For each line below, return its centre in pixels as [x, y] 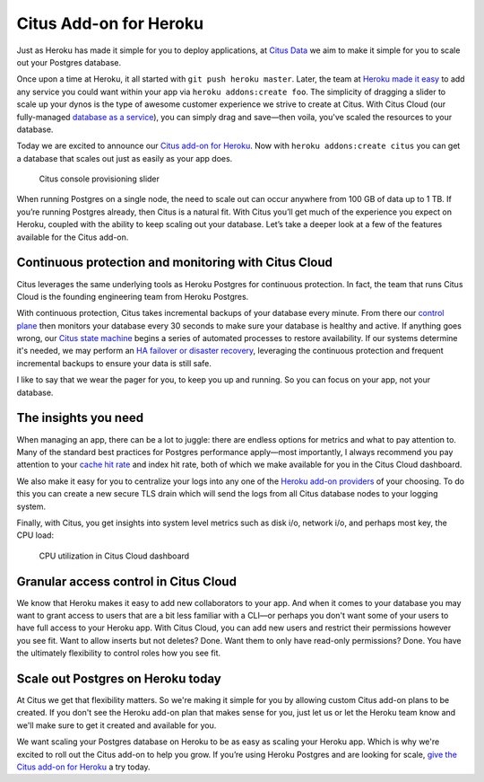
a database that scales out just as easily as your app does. [125, 158]
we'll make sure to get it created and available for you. [117, 725]
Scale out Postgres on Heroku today [119, 678]
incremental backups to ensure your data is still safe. [114, 363]
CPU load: [35, 535]
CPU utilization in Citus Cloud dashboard [114, 556]
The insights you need [80, 418]
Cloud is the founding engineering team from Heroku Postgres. [133, 296]
